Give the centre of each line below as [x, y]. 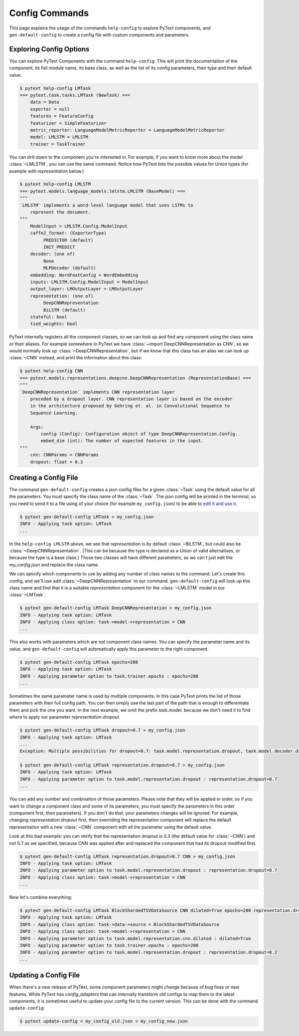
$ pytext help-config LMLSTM [55, 184]
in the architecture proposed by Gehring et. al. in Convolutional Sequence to [130, 406]
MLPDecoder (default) [70, 268]
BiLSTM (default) [64, 310]
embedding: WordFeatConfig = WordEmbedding [84, 275]
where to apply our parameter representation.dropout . [65, 717]
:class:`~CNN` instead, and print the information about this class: [75, 358]
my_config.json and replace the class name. [54, 564]
